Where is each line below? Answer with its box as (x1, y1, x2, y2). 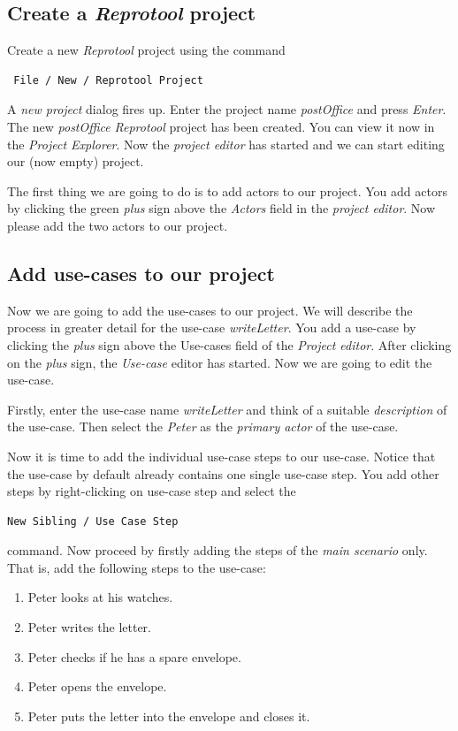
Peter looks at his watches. (27, 588, 173, 606)
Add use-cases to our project (7, 259, 275, 286)
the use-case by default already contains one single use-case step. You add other (7, 464, 439, 483)
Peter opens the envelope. (27, 677, 167, 696)
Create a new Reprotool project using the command (7, 41, 286, 59)
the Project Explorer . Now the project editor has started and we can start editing (7, 134, 445, 153)
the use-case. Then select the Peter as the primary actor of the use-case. (7, 417, 399, 436)
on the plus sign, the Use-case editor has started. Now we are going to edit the (7, 353, 432, 371)
